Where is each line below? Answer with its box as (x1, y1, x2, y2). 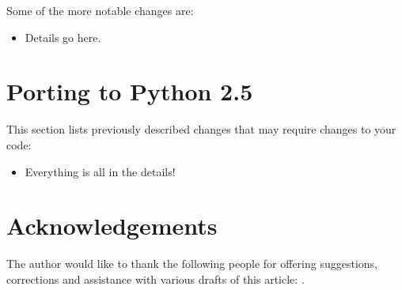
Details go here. (25, 28, 101, 45)
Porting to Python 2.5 (6, 75, 253, 107)
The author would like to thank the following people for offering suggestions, (6, 255, 377, 272)
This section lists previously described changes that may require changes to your (6, 121, 396, 137)
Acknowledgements (6, 209, 218, 242)
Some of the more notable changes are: (6, 2, 194, 18)
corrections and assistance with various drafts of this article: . (6, 270, 305, 287)
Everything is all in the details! (25, 163, 176, 179)
